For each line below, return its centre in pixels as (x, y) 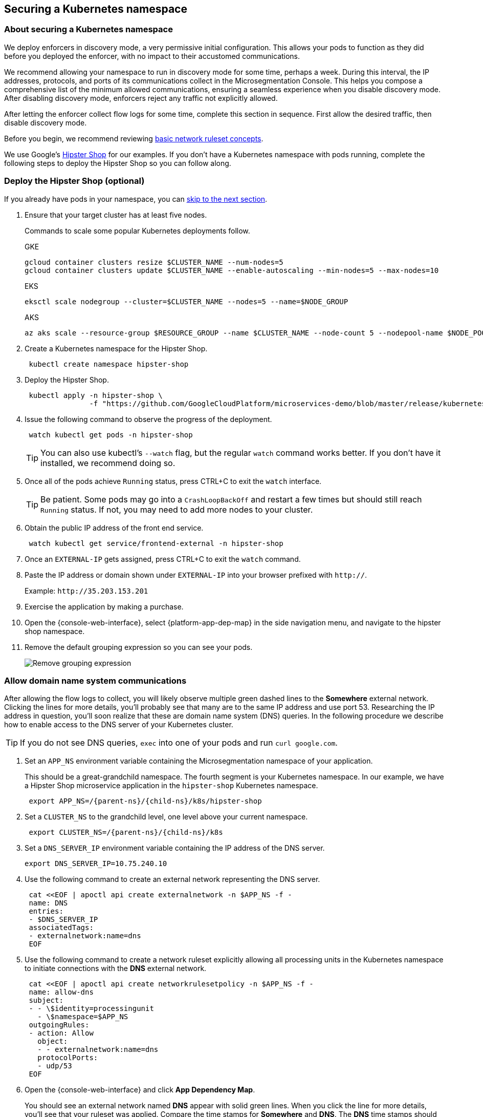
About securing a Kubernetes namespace (89, 29)
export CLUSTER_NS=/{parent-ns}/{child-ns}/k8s (126, 833)
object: (53, 1041)
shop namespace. (55, 631)
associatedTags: (61, 928)
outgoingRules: (59, 1025)
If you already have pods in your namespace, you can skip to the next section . (136, 199)
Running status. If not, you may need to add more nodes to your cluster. (177, 509)
